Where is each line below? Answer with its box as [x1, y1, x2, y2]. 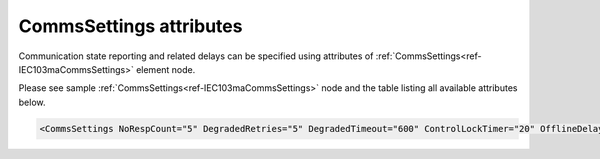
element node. [135, 63, 196, 75]
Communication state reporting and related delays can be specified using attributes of [18, 50, 374, 62]
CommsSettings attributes [18, 15, 243, 37]
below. [18, 96, 46, 108]
